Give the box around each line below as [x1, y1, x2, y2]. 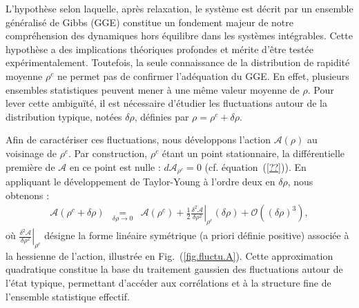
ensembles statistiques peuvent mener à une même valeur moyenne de [6, 82, 300, 96]
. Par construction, [68, 145, 148, 160]
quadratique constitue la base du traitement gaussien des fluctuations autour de [6, 262, 343, 276]
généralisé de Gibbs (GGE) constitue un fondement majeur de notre [6, 14, 293, 29]
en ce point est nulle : [69, 159, 161, 174]
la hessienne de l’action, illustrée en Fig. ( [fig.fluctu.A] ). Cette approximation [6, 248, 333, 263]
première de [6, 159, 55, 174]
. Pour [307, 82, 334, 96]
